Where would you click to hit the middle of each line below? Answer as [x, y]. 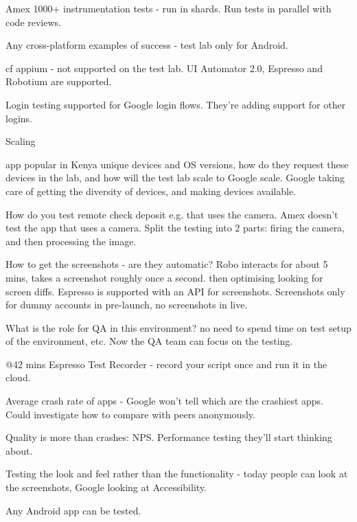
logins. [19, 118]
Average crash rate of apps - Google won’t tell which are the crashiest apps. [165, 401]
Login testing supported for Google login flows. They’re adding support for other [176, 104]
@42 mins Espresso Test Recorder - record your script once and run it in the [166, 364]
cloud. [18, 377]
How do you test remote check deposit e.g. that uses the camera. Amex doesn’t [172, 214]
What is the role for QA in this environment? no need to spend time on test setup [178, 327]
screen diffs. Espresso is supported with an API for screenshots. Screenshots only [175, 291]
